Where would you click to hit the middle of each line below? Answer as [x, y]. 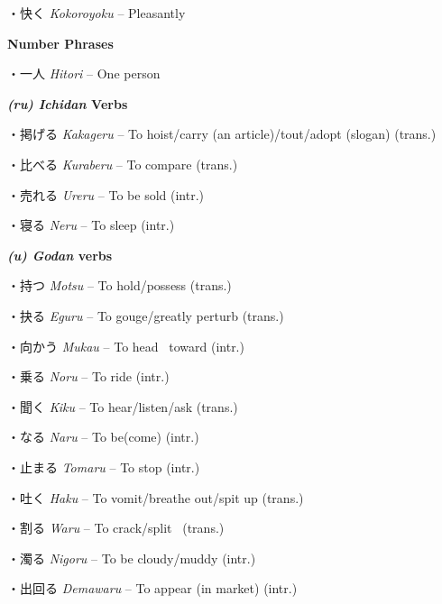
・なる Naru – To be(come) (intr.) [103, 437]
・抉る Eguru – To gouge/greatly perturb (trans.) [146, 315]
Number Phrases [60, 43]
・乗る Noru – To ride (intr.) [88, 376]
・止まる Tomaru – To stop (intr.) [104, 467]
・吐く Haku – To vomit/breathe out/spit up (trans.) [156, 497]
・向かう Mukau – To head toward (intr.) [126, 346]
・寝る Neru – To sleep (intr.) [91, 225]
